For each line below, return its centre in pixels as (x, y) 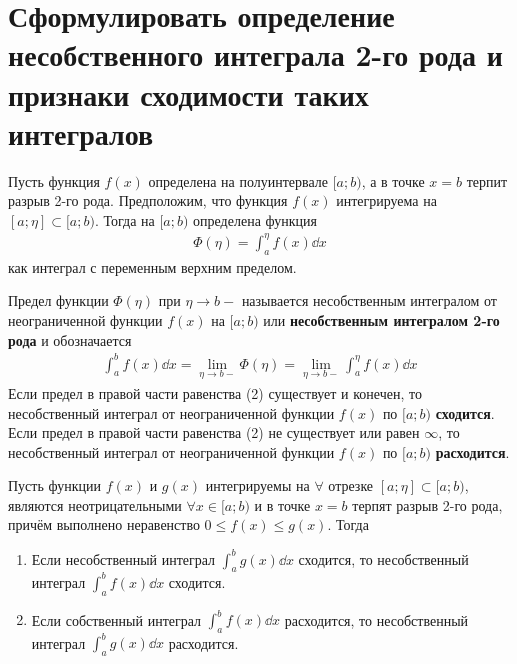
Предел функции (58, 300)
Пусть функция (54, 180)
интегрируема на (386, 200)
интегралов (81, 132)
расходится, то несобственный (376, 619)
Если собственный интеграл (116, 619)
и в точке (282, 504)
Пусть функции (54, 485)
